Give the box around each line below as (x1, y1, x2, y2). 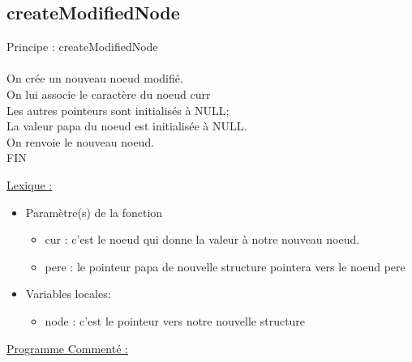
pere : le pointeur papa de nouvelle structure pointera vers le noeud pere (45, 258, 406, 275)
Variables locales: (25, 285, 111, 302)
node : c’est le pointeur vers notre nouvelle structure (45, 312, 306, 329)
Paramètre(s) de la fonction (25, 203, 163, 220)
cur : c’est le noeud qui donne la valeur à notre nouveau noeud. (45, 231, 360, 248)
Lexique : (6, 176, 53, 193)
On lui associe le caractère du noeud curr (6, 85, 211, 102)
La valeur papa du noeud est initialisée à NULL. (6, 117, 247, 134)
